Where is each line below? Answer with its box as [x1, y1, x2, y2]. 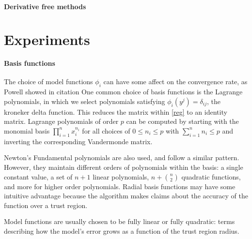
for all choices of [82, 125, 130, 135]
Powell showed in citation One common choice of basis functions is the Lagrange [4, 87, 243, 97]
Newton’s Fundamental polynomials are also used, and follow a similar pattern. [4, 152, 239, 163]
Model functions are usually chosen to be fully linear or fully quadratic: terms [4, 216, 235, 226]
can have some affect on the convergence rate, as [103, 76, 248, 87]
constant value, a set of [4, 171, 73, 181]
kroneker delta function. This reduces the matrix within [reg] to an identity [4, 106, 227, 117]
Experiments [4, 30, 90, 49]
